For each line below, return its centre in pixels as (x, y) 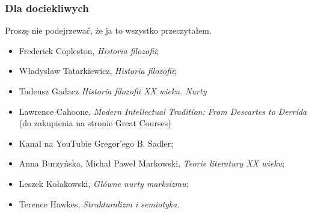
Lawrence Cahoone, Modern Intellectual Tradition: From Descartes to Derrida (163, 111)
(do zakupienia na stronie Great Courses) (95, 123)
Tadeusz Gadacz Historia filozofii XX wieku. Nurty (113, 91)
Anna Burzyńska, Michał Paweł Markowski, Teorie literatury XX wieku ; (152, 163)
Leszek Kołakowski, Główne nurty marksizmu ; (104, 183)
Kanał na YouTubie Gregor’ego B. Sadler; (96, 143)
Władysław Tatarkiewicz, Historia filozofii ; (98, 71)
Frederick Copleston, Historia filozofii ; (89, 50)
